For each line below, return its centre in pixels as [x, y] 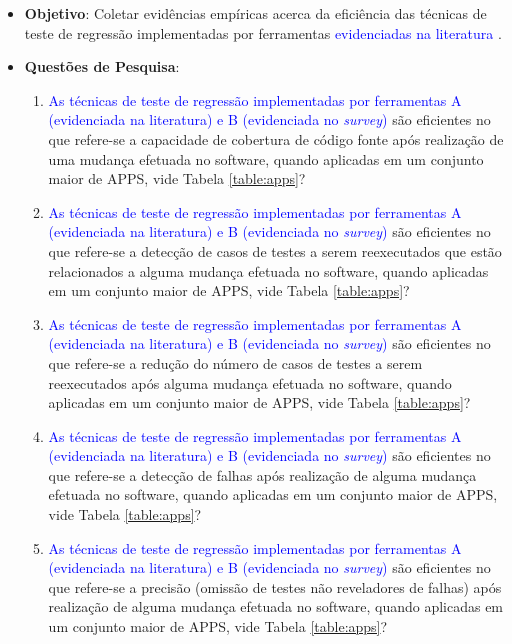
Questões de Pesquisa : [102, 66]
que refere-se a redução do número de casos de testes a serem [235, 362]
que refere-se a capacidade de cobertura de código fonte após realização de [276, 138]
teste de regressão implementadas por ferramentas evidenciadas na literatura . [263, 32]
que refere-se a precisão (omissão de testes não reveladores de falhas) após [275, 586]
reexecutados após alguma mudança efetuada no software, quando [250, 382]
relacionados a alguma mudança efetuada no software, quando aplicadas [268, 270]
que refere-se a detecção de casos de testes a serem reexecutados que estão [275, 250]
